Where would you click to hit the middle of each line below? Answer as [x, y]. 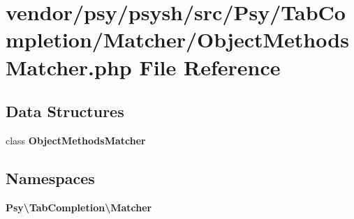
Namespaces [50, 178]
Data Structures [65, 111]
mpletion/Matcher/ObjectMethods [177, 39]
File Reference [210, 67]
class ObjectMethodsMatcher [76, 140]
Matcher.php [69, 67]
